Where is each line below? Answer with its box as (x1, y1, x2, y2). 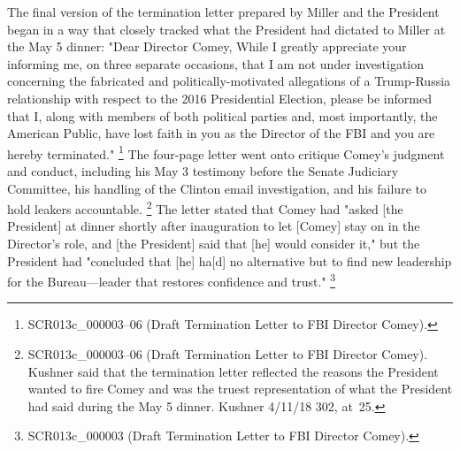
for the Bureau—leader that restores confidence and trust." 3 (7, 270, 336, 290)
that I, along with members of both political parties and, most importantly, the (7, 106, 438, 125)
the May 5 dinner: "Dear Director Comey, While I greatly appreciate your (7, 37, 407, 56)
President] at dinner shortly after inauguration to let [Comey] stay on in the (7, 217, 420, 235)
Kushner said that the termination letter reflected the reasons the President (27, 362, 439, 380)
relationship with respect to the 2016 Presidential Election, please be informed (7, 88, 432, 107)
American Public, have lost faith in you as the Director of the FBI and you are (7, 124, 435, 142)
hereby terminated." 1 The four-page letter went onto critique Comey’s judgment (7, 141, 445, 163)
